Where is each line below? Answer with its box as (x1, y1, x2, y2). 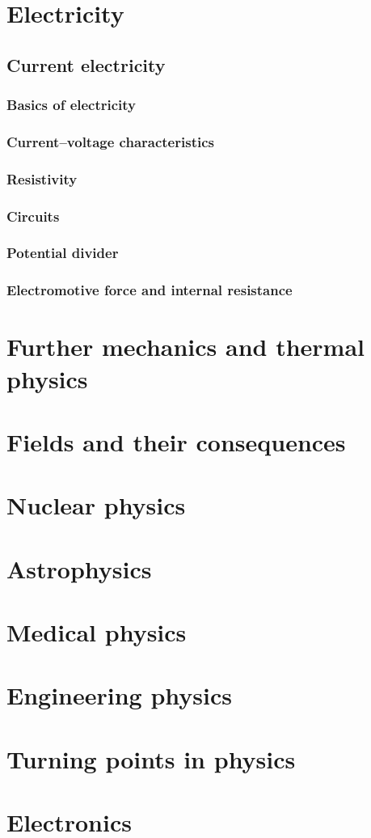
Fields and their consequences (6, 425, 346, 458)
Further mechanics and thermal (6, 330, 365, 363)
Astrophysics (6, 552, 152, 585)
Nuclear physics (6, 489, 186, 522)
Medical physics (6, 616, 187, 649)
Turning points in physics (6, 742, 296, 775)
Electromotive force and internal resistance (6, 280, 293, 300)
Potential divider (6, 243, 119, 263)
